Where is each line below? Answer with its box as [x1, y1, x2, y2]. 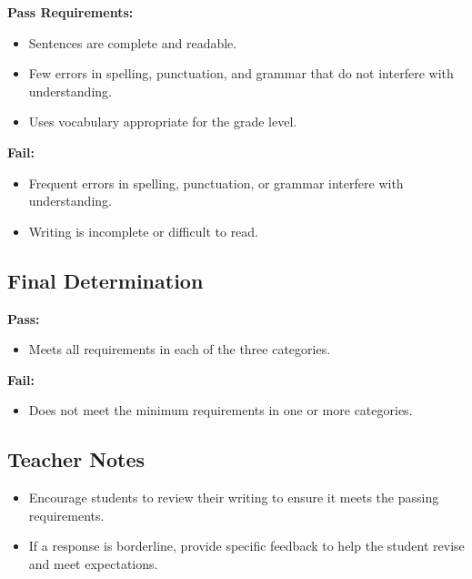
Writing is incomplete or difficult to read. [28, 221, 259, 240]
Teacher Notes [7, 445, 146, 473]
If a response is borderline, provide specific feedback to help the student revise [28, 536, 465, 555]
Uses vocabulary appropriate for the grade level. [28, 112, 297, 131]
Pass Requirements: [7, 3, 134, 21]
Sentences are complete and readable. [28, 33, 237, 52]
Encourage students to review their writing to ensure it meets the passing [28, 488, 439, 507]
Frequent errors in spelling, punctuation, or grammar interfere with [28, 173, 404, 192]
